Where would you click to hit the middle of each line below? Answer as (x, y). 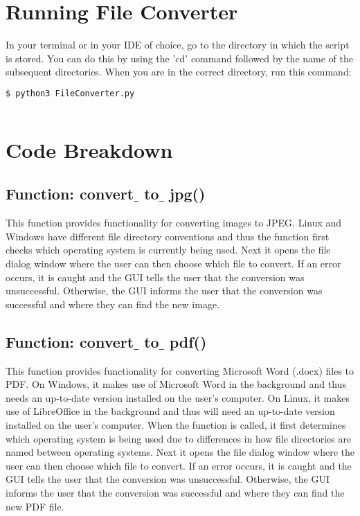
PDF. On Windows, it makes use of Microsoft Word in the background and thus (176, 384)
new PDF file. (35, 506)
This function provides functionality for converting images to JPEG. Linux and (174, 223)
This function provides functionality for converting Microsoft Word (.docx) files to (180, 370)
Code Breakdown (89, 149)
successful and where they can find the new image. (113, 304)
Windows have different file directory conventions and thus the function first (168, 236)
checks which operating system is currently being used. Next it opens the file (168, 250)
